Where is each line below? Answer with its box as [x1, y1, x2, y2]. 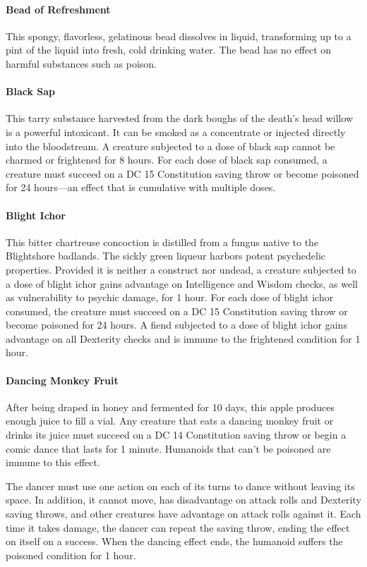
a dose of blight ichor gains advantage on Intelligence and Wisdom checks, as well [6, 276, 358, 291]
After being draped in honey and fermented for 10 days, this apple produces [6, 399, 335, 414]
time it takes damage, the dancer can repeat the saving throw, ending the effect [6, 520, 350, 535]
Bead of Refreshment [6, 1, 111, 16]
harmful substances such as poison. [6, 56, 157, 71]
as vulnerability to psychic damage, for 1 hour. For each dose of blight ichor [6, 290, 334, 305]
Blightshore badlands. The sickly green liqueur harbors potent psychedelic [6, 248, 326, 263]
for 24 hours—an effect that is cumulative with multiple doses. [6, 180, 276, 195]
